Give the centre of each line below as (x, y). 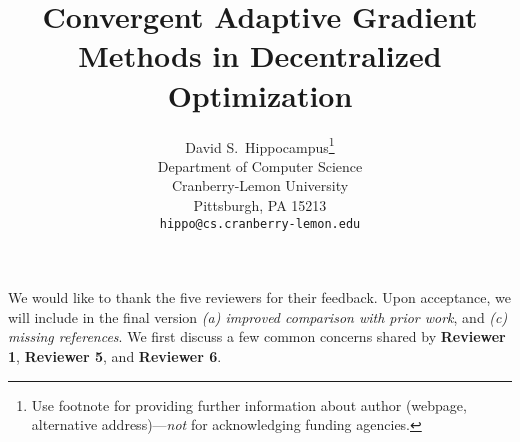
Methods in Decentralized (260, 55)
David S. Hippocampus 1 (260, 145)
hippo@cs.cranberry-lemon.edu (260, 223)
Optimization (260, 94)
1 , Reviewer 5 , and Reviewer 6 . (115, 355)
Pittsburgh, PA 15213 (260, 204)
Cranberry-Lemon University (260, 185)
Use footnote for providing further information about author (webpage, (249, 404)
